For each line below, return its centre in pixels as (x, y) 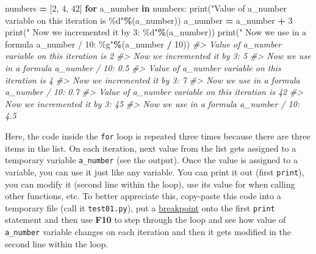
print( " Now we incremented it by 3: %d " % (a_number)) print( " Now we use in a (156, 32)
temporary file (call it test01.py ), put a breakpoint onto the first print (140, 207)
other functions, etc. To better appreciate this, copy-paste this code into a (143, 196)
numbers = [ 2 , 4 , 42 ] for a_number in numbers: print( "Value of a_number (146, 8)
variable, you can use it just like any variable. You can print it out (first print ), (155, 171)
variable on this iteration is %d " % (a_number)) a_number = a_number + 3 (149, 20)
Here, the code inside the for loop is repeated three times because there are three (158, 136)
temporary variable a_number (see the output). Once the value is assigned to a (152, 160)
